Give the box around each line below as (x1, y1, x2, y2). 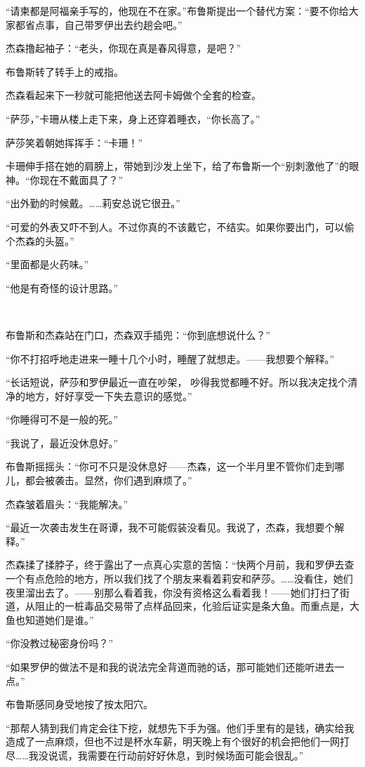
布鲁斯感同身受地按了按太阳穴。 (6, 697, 153, 712)
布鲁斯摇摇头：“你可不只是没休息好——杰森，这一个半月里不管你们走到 (6, 459, 335, 474)
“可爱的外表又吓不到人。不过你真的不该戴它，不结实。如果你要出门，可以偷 (6, 219, 354, 234)
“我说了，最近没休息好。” (6, 435, 119, 450)
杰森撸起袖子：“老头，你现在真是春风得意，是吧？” (6, 41, 241, 55)
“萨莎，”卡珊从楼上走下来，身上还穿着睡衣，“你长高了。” (6, 111, 260, 126)
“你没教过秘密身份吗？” (6, 636, 114, 651)
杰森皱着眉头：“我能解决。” (6, 496, 128, 511)
